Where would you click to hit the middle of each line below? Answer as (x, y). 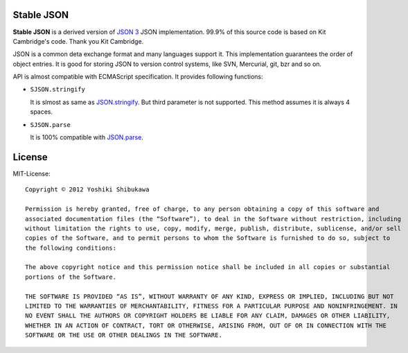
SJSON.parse (50, 124)
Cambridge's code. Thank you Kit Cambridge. (78, 41)
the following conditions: (71, 248)
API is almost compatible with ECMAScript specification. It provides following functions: (138, 77)
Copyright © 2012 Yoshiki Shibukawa (87, 190)
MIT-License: (32, 173)
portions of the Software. (71, 277)
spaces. (42, 112)
